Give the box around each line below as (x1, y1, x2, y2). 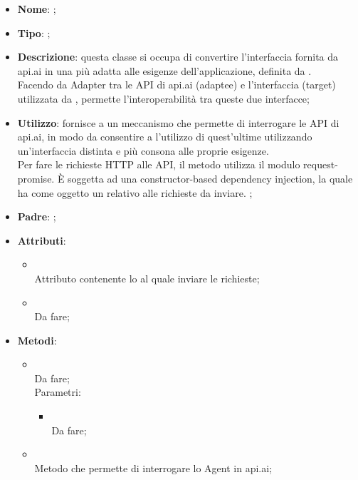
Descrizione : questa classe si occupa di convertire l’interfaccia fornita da (17, 49, 339, 64)
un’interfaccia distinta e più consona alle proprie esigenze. (17, 143, 269, 158)
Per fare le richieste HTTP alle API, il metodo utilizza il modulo (17, 157, 300, 172)
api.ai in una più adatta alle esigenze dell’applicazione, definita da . (17, 63, 312, 78)
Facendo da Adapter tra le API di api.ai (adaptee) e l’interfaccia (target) (17, 77, 336, 92)
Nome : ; (17, 1, 56, 16)
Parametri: (34, 384, 81, 399)
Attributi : (17, 233, 66, 247)
